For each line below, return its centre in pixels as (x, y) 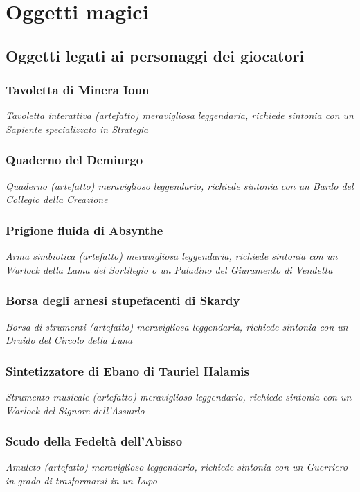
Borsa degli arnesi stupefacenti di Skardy (123, 300)
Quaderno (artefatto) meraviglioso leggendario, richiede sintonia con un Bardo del (180, 185)
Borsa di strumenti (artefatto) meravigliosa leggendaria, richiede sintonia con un (177, 326)
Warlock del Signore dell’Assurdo (75, 410)
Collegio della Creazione (57, 199)
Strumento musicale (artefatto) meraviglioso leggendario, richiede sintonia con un (179, 396)
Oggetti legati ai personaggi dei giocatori (155, 55)
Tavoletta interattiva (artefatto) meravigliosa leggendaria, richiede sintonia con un (180, 115)
